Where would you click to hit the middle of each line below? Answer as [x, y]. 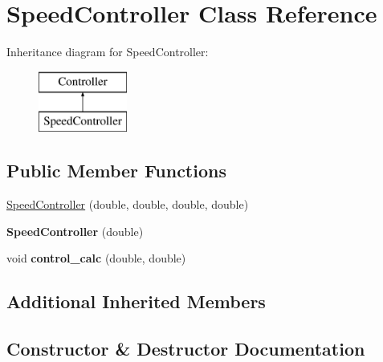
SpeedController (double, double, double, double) [128, 204]
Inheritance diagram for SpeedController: [108, 52]
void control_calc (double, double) [96, 258]
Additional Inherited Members [136, 301]
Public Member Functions [116, 171]
